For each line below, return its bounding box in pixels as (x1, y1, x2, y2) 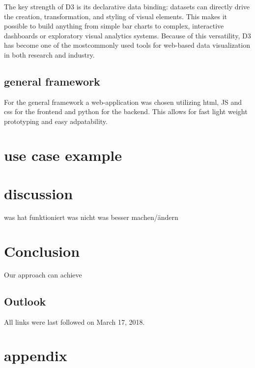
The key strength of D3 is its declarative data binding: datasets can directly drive (4, 1, 250, 11)
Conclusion (4, 241, 80, 261)
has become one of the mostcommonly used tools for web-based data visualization (4, 40, 250, 50)
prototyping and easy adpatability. (4, 116, 108, 126)
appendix (4, 345, 67, 366)
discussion (4, 184, 73, 204)
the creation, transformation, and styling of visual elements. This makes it (4, 11, 227, 21)
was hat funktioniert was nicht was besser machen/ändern (4, 212, 178, 222)
